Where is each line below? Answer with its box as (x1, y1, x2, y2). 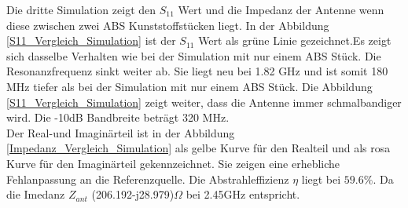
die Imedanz (6, 186, 65, 203)
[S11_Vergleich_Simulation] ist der (6, 32, 176, 49)
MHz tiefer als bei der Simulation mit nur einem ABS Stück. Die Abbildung (6, 78, 373, 94)
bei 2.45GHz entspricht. (186, 186, 300, 203)
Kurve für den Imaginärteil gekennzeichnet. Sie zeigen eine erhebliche (6, 155, 340, 171)
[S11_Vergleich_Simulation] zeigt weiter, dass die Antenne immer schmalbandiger (6, 93, 402, 110)
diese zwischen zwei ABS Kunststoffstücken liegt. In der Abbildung (6, 16, 329, 33)
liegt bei (301, 170, 341, 187)
